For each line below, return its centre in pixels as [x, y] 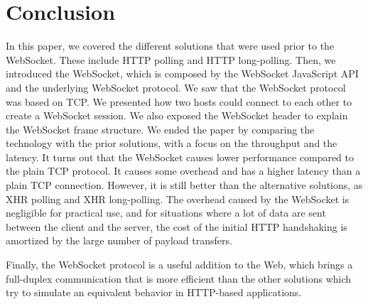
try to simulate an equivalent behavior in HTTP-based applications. [154, 292]
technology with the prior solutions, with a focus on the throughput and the [172, 143]
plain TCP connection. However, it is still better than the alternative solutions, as [184, 185]
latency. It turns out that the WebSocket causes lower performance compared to [180, 157]
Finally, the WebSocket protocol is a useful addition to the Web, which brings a [179, 265]
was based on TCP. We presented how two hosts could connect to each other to [179, 101]
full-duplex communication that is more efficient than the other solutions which [179, 278]
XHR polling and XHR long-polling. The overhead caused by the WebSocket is [178, 199]
